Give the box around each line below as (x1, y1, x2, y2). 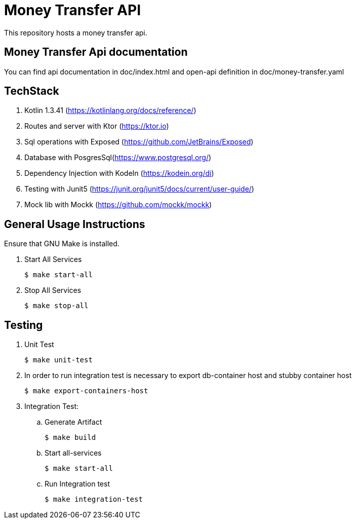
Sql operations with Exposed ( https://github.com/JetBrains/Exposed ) (24, 137, 254, 146)
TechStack (4, 85, 59, 98)
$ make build (45, 433, 96, 442)
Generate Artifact (45, 418, 102, 427)
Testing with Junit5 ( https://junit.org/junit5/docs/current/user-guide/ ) (24, 184, 254, 194)
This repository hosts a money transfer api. (4, 28, 147, 37)
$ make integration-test (45, 495, 143, 504)
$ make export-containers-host (24, 387, 148, 395)
